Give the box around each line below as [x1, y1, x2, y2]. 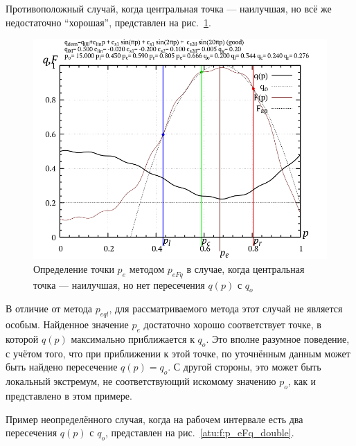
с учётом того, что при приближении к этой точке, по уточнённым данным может [6, 346, 350, 360]
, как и [287, 374, 317, 389]
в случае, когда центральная [186, 261, 305, 276]
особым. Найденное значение [6, 317, 129, 332]
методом [129, 261, 164, 276]
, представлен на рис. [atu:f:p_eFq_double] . [105, 425, 294, 440]
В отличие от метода [6, 301, 93, 316]
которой [6, 331, 39, 346]
